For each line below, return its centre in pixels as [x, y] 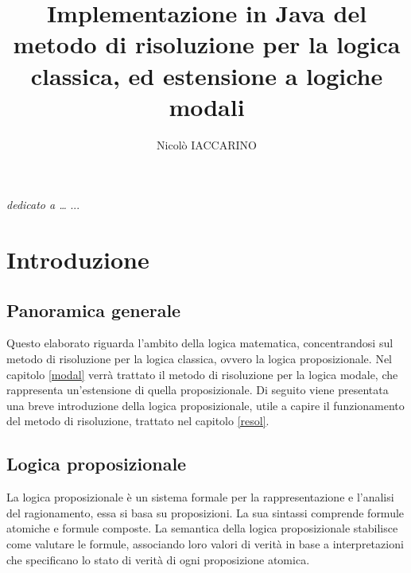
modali [207, 106]
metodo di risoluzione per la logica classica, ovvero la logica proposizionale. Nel [199, 359]
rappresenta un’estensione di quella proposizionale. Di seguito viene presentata [198, 390]
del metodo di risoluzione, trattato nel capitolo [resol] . [138, 421]
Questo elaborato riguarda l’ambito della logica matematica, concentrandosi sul [200, 343]
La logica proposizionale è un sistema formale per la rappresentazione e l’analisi [200, 497]
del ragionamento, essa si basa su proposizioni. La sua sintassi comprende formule [205, 512]
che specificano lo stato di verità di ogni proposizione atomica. [158, 559]
